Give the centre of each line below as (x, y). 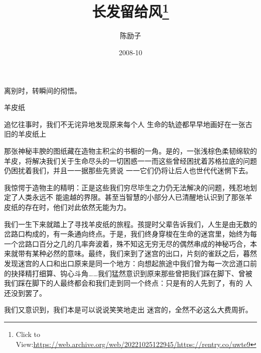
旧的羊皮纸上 (25, 134)
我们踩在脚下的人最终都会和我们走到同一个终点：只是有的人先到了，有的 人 (128, 283)
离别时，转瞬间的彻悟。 (43, 90)
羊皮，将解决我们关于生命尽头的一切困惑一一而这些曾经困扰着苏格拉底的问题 (130, 160)
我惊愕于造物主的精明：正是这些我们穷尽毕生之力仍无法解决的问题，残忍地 (127, 187)
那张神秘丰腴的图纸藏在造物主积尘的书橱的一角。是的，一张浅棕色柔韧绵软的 (130, 151)
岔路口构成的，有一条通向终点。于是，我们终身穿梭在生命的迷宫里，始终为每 (130, 234)
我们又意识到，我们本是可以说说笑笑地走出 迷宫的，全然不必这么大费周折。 (128, 310)
